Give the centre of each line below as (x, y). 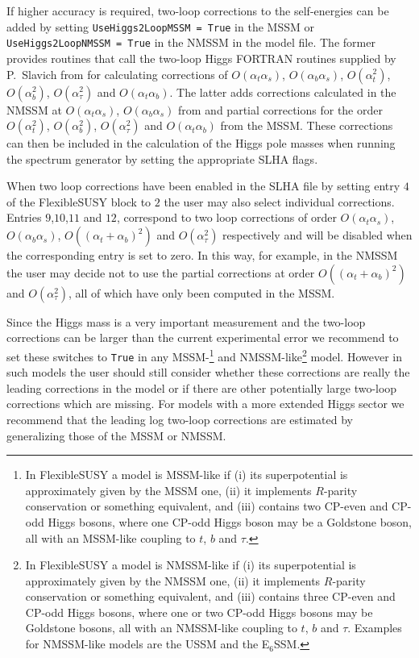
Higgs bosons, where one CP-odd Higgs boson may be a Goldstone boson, (230, 521)
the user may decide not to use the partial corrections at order (161, 272)
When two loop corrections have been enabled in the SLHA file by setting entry (203, 186)
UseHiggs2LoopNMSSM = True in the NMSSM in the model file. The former (191, 42)
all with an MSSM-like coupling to (110, 537)
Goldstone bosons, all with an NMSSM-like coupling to (161, 628)
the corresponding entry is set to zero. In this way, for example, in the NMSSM (202, 255)
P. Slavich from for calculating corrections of (117, 74)
